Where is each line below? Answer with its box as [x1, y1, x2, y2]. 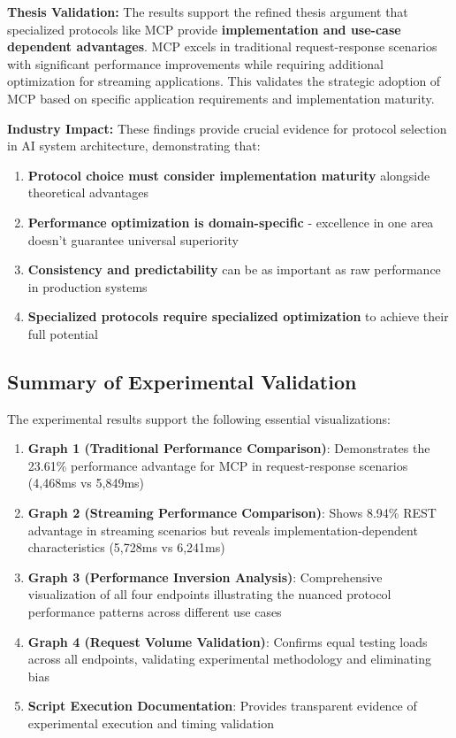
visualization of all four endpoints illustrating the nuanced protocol [27, 585, 391, 603]
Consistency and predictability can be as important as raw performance [27, 260, 441, 279]
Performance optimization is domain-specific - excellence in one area [27, 212, 434, 231]
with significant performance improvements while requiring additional [7, 54, 384, 73]
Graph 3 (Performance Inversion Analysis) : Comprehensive [27, 567, 383, 586]
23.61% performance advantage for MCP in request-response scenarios [27, 456, 408, 474]
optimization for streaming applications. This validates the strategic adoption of [7, 72, 441, 90]
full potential [27, 324, 98, 342]
